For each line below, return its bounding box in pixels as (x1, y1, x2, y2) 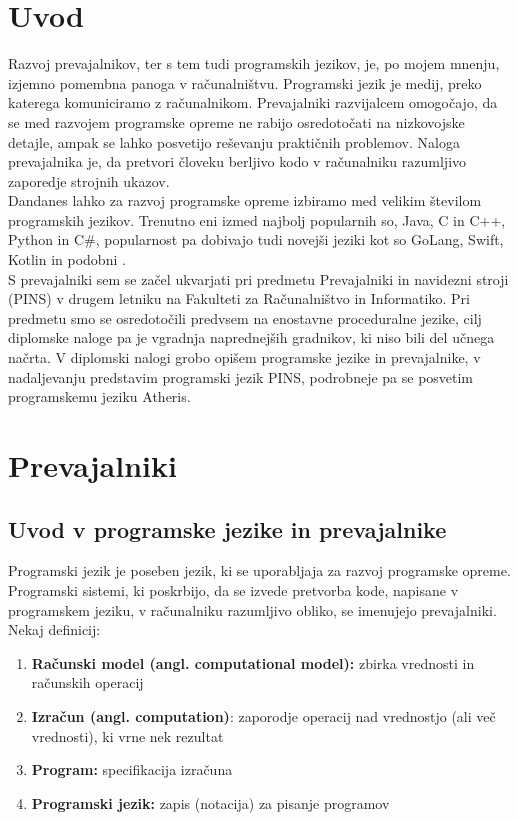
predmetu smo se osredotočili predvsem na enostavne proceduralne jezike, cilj (8, 307, 482, 328)
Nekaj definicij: (8, 619, 101, 640)
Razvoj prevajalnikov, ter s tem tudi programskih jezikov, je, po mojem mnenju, (8, 53, 500, 74)
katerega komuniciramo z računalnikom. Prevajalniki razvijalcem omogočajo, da (8, 92, 498, 113)
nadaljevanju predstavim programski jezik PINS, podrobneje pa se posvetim (8, 366, 474, 387)
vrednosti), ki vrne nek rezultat (31, 725, 224, 746)
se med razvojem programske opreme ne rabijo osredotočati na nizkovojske (8, 111, 465, 132)
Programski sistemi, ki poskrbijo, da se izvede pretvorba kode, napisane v (8, 579, 459, 600)
